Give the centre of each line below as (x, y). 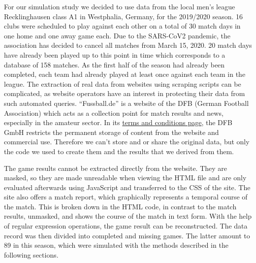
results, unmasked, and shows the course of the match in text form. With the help (128, 216)
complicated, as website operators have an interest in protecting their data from (125, 93)
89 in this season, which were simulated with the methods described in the (116, 245)
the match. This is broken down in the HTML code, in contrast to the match (120, 206)
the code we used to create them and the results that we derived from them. (119, 151)
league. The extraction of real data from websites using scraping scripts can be (123, 83)
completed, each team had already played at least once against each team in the (125, 74)
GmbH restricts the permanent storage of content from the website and (112, 132)
